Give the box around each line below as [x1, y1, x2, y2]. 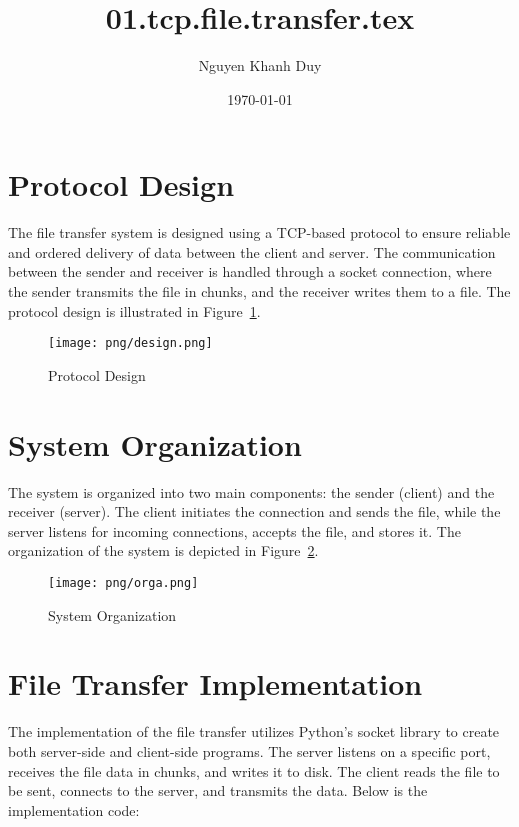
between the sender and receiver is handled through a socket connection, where [8, 261, 492, 282]
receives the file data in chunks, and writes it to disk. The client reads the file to [8, 760, 500, 781]
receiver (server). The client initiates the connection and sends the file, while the [8, 501, 501, 522]
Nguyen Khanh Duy [198, 55, 322, 76]
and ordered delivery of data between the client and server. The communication [8, 241, 496, 262]
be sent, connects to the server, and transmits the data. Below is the [8, 780, 428, 801]
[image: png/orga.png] [48, 575, 199, 590]
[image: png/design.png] [48, 336, 213, 351]
